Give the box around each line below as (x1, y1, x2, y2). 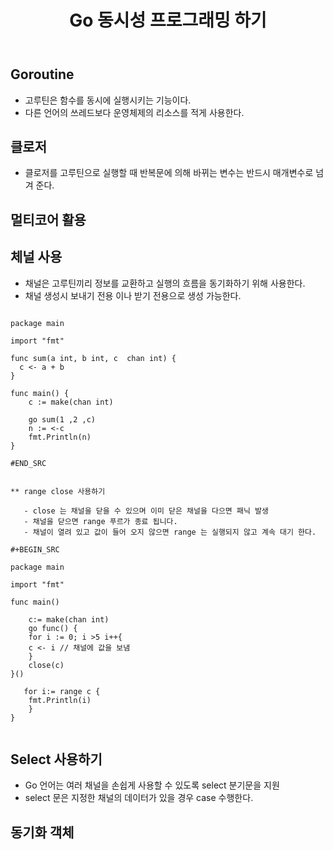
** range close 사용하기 (10, 486, 106, 496)
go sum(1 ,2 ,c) (28, 414, 97, 425)
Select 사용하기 (10, 751, 103, 768)
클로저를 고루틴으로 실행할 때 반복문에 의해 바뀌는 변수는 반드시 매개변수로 (24, 167, 314, 179)
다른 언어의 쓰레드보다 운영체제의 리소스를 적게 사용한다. (24, 106, 245, 118)
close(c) (28, 660, 65, 670)
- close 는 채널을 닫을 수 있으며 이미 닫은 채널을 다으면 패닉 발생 (23, 506, 269, 516)
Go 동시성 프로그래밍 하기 (69, 9, 267, 32)
